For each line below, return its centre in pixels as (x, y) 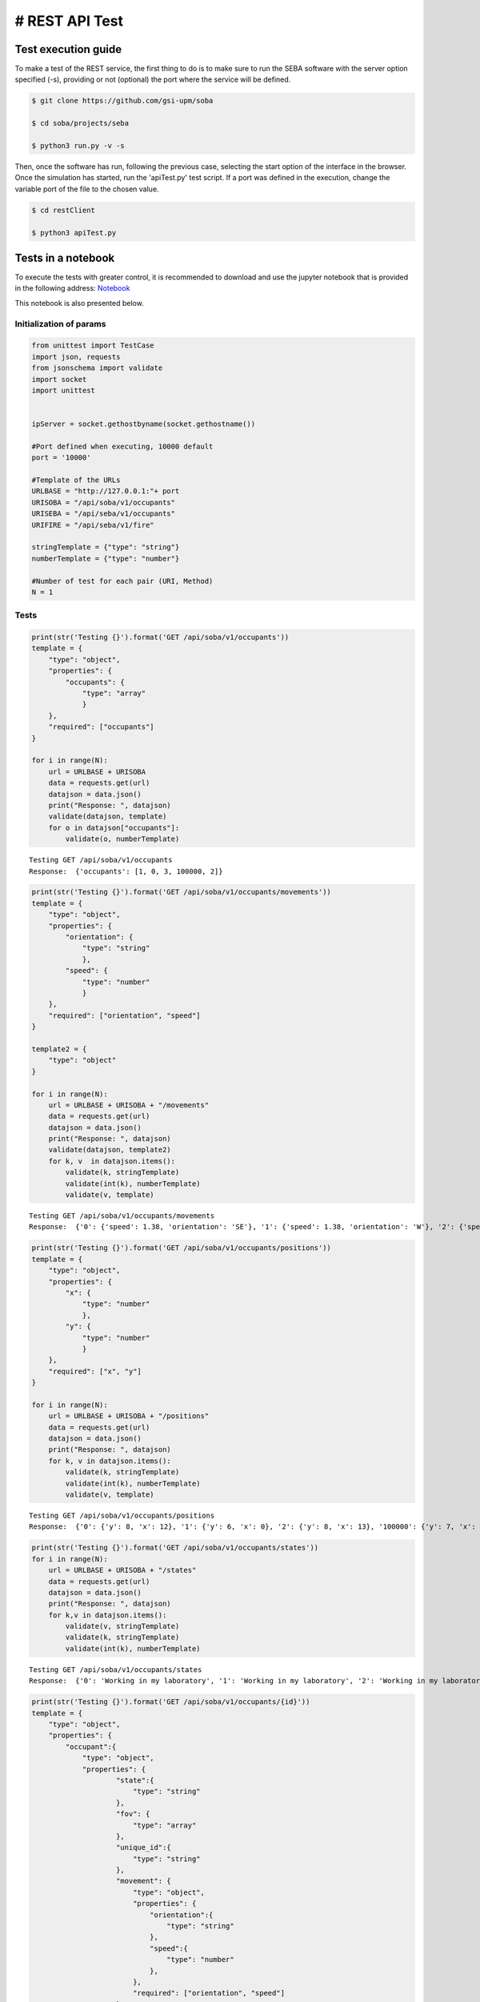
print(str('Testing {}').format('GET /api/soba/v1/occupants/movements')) (182, 892)
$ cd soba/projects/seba (80, 123)
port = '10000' (61, 458)
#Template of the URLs (76, 480)
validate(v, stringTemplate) (122, 1626)
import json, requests (76, 357)
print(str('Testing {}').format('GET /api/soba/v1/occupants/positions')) (182, 1248)
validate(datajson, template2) (110, 1150)
